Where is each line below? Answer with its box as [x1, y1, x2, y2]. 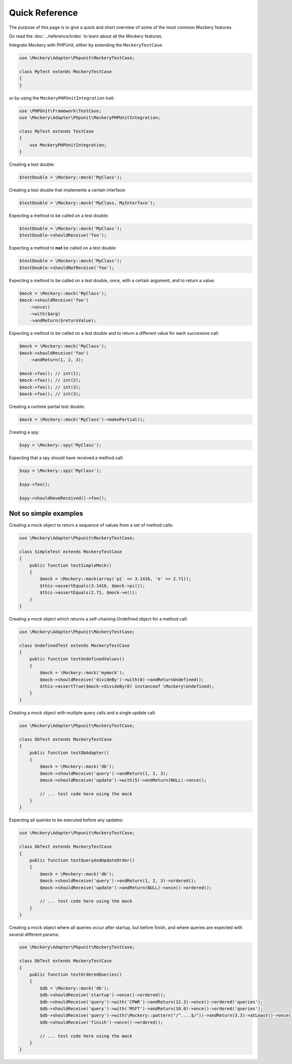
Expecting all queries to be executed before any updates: [9, 817, 124, 823]
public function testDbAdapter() [29, 750, 109, 755]
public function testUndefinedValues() [29, 656, 125, 662]
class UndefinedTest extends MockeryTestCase [19, 642, 130, 648]
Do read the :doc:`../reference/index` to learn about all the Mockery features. [9, 33, 163, 39]
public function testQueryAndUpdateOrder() [29, 858, 135, 863]
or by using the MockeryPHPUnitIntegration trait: [9, 95, 115, 101]
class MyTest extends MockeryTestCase [19, 69, 112, 75]
